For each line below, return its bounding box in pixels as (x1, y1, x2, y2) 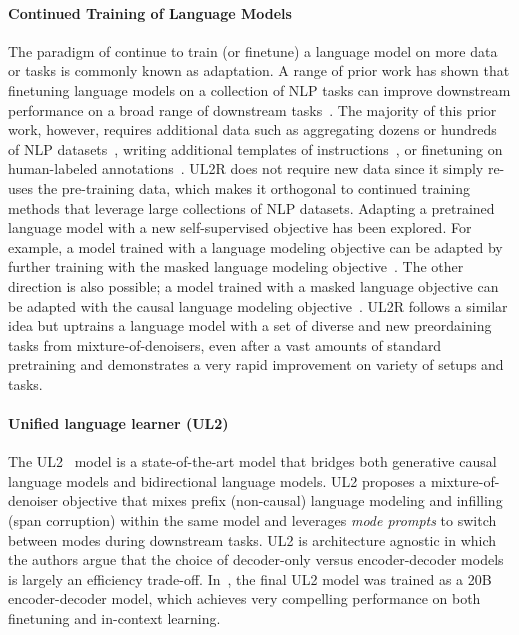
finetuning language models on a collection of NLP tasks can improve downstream (8, 79, 511, 100)
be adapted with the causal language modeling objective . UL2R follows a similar (8, 295, 508, 316)
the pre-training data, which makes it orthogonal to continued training (37, 177, 471, 198)
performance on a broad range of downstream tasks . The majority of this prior (8, 99, 497, 120)
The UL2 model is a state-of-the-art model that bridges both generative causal (8, 451, 497, 472)
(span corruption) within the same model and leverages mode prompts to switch (8, 510, 497, 531)
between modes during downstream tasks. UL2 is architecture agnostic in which (8, 529, 497, 550)
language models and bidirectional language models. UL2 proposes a (8, 470, 427, 491)
